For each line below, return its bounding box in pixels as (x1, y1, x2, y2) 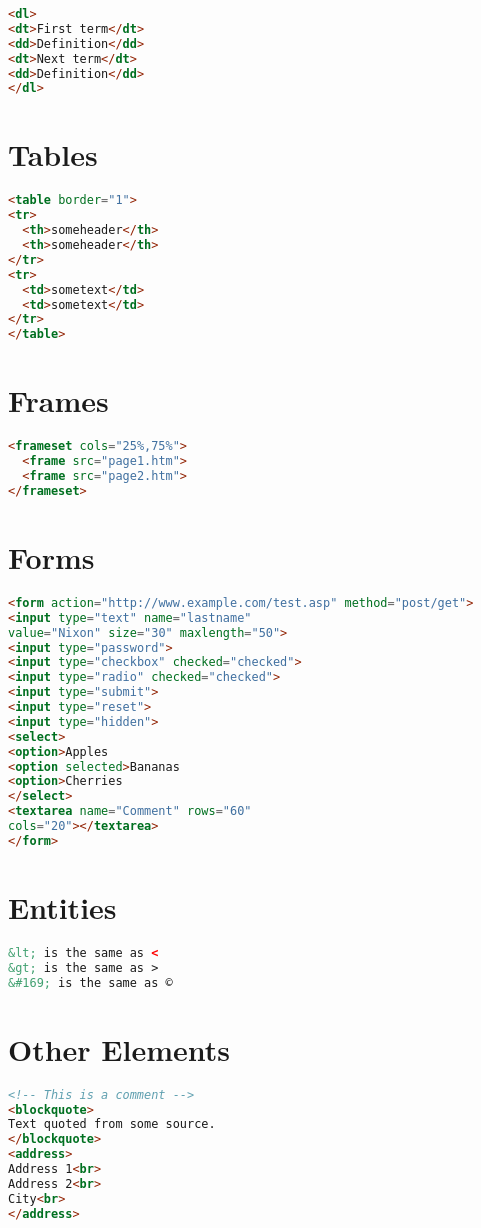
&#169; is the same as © (8, 975, 173, 990)
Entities (8, 886, 117, 927)
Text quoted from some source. (8, 1117, 216, 1132)
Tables (8, 134, 98, 175)
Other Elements (8, 1028, 231, 1069)
